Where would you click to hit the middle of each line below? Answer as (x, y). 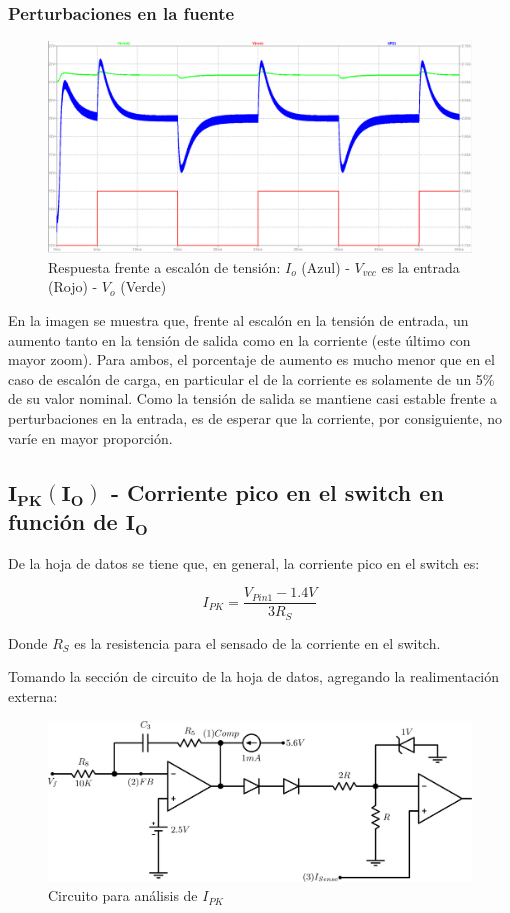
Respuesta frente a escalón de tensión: (164, 266)
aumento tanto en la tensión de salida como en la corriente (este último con (239, 339)
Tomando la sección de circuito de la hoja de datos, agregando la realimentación (254, 676)
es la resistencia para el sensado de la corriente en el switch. (257, 642)
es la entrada (420, 266)
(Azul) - (325, 266)
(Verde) (143, 286)
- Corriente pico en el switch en (277, 491)
